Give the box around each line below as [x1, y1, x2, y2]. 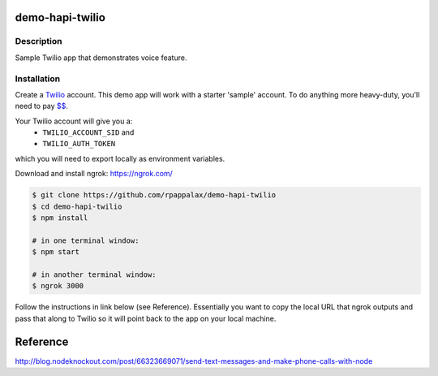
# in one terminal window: [32, 236, 140, 245]
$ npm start [32, 248, 80, 257]
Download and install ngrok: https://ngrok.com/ [15, 169, 174, 179]
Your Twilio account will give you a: [15, 116, 133, 126]
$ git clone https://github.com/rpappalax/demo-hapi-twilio [32, 191, 277, 200]
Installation [15, 73, 61, 84]
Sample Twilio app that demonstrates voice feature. [15, 53, 187, 63]
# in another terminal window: [32, 270, 157, 279]
